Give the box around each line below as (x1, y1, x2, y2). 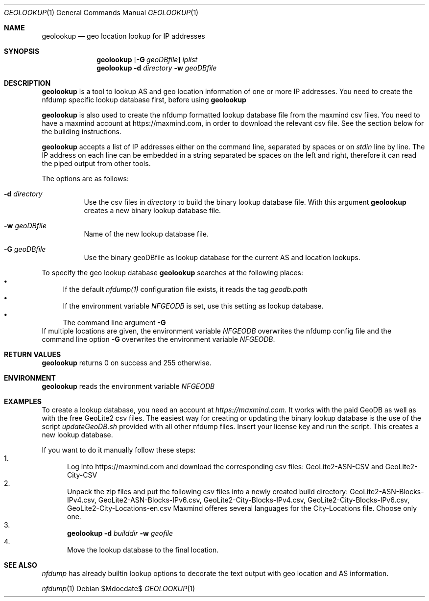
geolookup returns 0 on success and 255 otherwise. (42, 359, 212, 367)
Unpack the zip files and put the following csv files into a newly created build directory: (67, 487, 348, 496)
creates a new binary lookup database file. (84, 206, 221, 215)
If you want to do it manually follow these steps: (42, 446, 196, 454)
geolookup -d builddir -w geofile (67, 529, 173, 537)
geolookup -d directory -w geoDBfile (96, 64, 217, 72)
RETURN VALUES (4, 350, 61, 359)
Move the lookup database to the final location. (67, 546, 219, 554)
